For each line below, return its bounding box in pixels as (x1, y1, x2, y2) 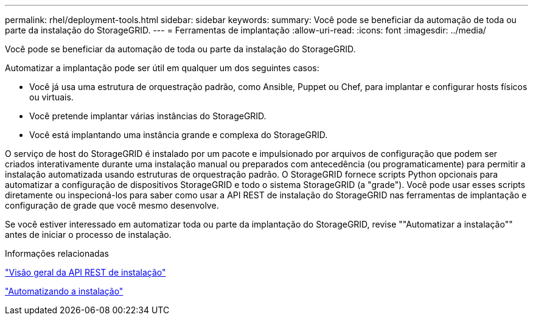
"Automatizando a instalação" (5, 286, 124, 296)
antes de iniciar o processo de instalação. (5, 229, 172, 240)
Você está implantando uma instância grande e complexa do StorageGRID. (29, 130, 328, 140)
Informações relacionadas (5, 248, 109, 259)
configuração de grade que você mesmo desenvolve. (5, 200, 219, 210)
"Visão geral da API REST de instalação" (5, 267, 166, 277)
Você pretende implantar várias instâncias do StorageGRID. (29, 111, 266, 121)
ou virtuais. (29, 92, 74, 102)
